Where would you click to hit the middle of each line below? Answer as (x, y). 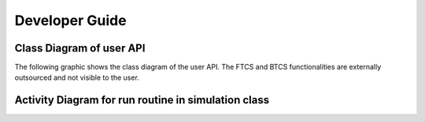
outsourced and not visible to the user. (77, 77)
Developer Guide (70, 20)
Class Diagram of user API (80, 48)
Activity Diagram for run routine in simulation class (142, 100)
